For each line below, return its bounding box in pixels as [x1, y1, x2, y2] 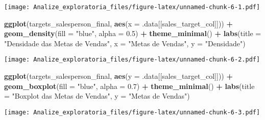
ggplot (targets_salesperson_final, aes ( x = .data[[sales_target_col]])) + [4, 18, 233, 28]
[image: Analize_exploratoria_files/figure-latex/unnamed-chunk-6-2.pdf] [4, 56, 260, 64]
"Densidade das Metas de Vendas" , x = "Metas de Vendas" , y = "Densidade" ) [4, 38, 246, 48]
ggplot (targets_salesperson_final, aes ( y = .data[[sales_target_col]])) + [4, 71, 233, 81]
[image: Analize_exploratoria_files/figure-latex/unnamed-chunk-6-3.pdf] [4, 108, 260, 116]
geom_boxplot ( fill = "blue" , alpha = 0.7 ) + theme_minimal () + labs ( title [4, 80, 255, 91]
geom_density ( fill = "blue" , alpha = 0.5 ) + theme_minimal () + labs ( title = [4, 28, 261, 39]
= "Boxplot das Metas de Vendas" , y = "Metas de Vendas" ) [4, 91, 190, 101]
